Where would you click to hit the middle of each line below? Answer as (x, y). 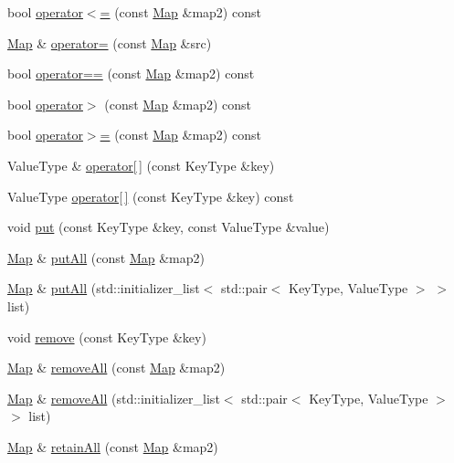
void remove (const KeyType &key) (107, 337)
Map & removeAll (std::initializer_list (114, 398)
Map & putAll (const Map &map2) (106, 257)
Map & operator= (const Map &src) (110, 42)
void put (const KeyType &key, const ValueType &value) (169, 227)
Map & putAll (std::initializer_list (104, 288)
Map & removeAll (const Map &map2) (116, 368)
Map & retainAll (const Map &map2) (113, 446)
